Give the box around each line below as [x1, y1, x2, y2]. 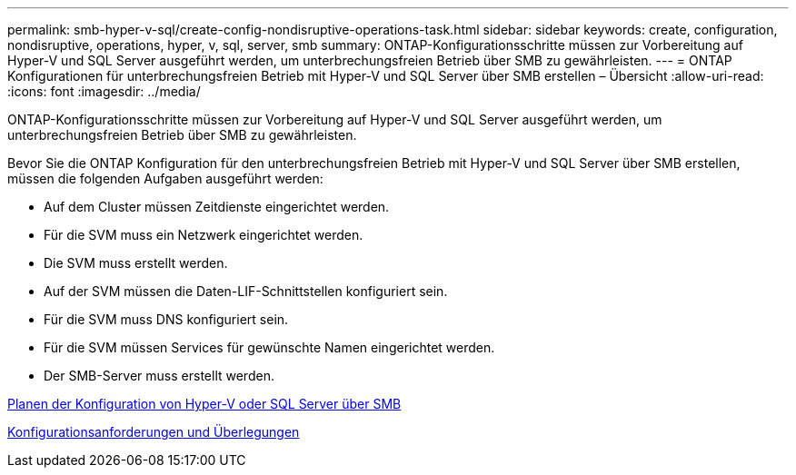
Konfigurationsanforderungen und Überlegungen [7, 424, 300, 440]
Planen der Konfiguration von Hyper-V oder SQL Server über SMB [7, 396, 402, 411]
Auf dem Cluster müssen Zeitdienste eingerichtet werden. [44, 199, 390, 214]
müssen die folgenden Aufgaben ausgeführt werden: [7, 171, 323, 186]
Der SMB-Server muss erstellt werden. [44, 368, 274, 383]
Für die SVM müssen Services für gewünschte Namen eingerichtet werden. [44, 340, 495, 355]
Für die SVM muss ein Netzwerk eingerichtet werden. [44, 227, 363, 242]
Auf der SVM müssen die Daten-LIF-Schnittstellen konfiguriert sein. [44, 283, 448, 299]
